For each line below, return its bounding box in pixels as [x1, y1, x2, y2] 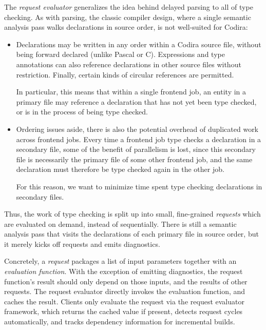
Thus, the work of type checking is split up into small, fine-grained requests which [4, 208, 261, 219]
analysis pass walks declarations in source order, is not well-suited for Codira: [4, 22, 248, 32]
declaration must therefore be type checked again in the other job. [16, 164, 224, 174]
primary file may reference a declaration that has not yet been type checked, [16, 96, 257, 107]
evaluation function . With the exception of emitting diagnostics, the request [4, 266, 243, 277]
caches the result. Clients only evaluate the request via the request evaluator [4, 296, 244, 306]
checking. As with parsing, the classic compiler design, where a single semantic [4, 11, 251, 22]
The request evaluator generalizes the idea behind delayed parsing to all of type [4, 2, 253, 12]
